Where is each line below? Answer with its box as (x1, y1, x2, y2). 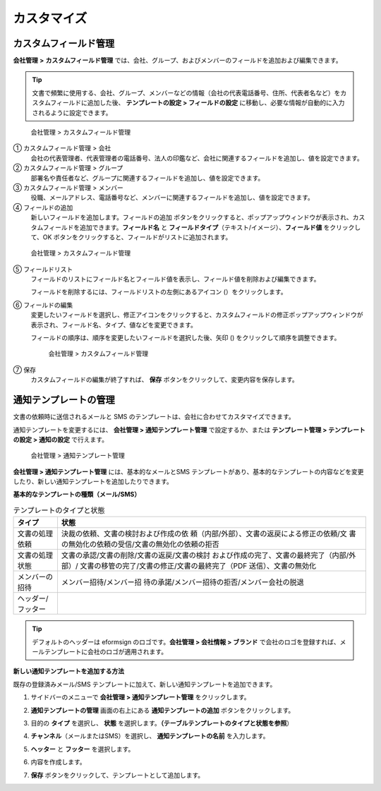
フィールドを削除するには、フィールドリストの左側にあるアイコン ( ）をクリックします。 (30, 288, 287, 296)
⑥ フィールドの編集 (13, 301, 73, 309)
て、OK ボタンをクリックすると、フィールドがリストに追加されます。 (30, 233, 232, 241)
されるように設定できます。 (32, 108, 112, 116)
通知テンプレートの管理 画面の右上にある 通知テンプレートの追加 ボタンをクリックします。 (30, 706, 295, 714)
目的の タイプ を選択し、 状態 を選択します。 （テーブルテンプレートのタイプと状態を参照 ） (30, 718, 294, 727)
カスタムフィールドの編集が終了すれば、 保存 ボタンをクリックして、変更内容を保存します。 (30, 375, 299, 384)
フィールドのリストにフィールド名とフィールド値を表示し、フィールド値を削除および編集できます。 (30, 275, 320, 284)
